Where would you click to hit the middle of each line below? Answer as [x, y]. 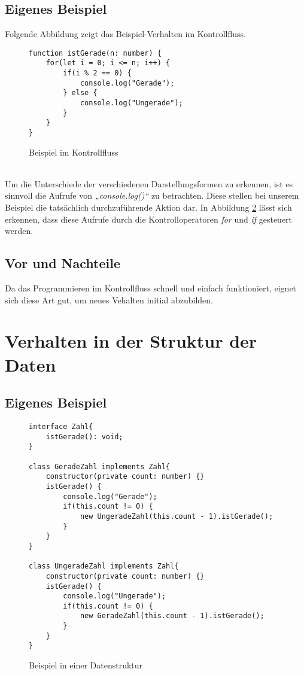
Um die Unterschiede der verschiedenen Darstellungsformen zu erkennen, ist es [149, 183]
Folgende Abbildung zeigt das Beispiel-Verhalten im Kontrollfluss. [125, 34]
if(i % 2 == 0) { [97, 73]
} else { [80, 93]
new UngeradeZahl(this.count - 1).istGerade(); [177, 516]
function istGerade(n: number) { [95, 53]
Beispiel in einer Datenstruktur [86, 665]
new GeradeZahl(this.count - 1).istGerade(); [172, 616]
